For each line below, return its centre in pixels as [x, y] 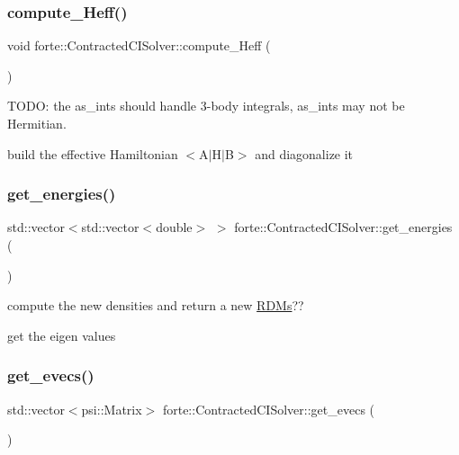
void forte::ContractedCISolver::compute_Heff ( [139, 45]
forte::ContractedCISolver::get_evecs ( [269, 409]
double [174, 227]
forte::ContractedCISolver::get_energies [343, 227]
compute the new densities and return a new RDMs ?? [156, 305]
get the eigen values [62, 335]
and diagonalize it [304, 153]
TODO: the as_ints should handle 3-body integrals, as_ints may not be [206, 106]
